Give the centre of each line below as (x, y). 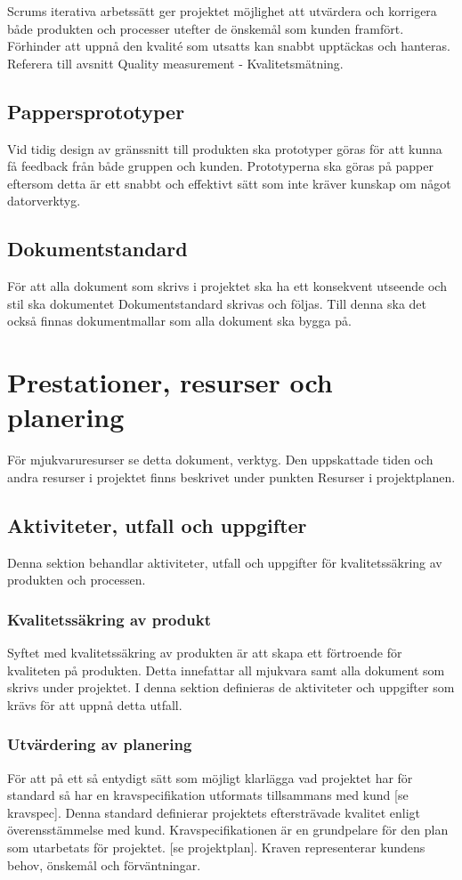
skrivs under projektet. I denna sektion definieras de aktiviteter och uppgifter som (231, 687)
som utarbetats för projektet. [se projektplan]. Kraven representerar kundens (216, 848)
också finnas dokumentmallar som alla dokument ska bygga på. (179, 321)
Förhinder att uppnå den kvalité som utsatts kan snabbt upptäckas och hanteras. (229, 46)
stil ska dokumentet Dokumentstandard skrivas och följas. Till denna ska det (217, 303)
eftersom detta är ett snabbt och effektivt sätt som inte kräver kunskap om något (229, 183)
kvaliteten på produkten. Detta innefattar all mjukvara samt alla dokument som (226, 670)
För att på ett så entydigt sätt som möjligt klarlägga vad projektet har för (210, 777)
